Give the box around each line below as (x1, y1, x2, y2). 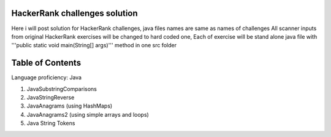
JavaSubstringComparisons (26, 85, 97, 92)
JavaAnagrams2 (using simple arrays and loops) (26, 111, 150, 118)
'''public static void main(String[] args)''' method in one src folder (11, 42, 177, 49)
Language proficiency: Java (11, 74, 82, 81)
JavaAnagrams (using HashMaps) (26, 102, 113, 110)
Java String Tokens (26, 120, 75, 127)
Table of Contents (11, 58, 82, 68)
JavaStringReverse (26, 93, 75, 101)
